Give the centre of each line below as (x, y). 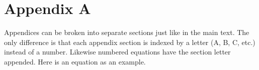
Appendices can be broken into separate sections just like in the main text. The (127, 32)
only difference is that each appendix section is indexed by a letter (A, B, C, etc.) (130, 42)
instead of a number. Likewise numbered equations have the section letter (117, 52)
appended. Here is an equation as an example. (75, 61)
